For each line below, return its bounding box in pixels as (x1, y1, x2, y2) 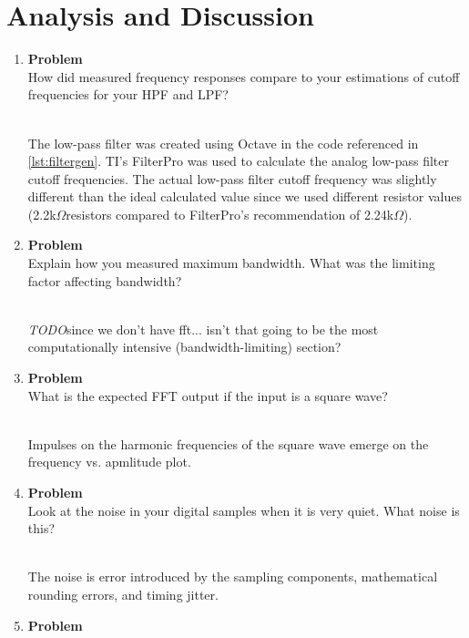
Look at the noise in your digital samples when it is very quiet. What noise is (27, 500, 460, 520)
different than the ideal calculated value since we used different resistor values (27, 187, 462, 206)
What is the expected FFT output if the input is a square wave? (27, 386, 388, 405)
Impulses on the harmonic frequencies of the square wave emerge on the (27, 434, 429, 453)
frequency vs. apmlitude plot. (27, 452, 191, 471)
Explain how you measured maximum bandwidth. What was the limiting (27, 253, 435, 273)
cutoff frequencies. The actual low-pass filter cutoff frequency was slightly (27, 169, 437, 188)
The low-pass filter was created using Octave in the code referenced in (27, 133, 419, 152)
